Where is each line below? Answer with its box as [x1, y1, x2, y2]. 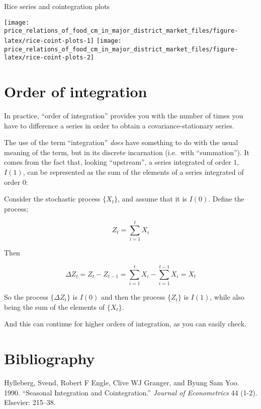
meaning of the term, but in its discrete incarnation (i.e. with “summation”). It [4, 147, 250, 157]
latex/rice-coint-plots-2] [4, 54, 94, 61]
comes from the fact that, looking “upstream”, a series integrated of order [4, 157, 231, 167]
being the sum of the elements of [4, 301, 105, 312]
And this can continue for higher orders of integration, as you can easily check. [4, 318, 246, 329]
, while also [210, 292, 244, 302]
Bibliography [4, 348, 95, 369]
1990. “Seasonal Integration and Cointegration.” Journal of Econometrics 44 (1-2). [4, 387, 257, 397]
